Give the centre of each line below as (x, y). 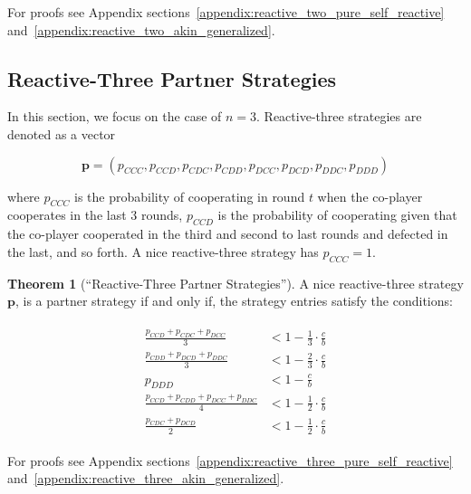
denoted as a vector (62, 133)
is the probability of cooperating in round (190, 196)
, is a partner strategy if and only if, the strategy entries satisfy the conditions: (234, 301)
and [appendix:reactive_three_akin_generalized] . (146, 478)
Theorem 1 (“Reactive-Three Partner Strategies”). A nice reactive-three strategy (235, 283)
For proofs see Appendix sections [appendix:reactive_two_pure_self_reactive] (226, 12)
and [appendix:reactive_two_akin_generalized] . (141, 29)
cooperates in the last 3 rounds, (95, 215)
